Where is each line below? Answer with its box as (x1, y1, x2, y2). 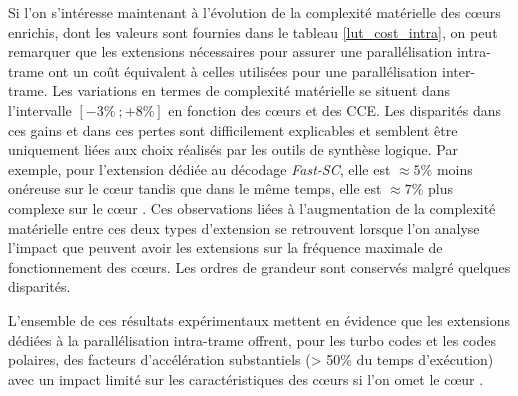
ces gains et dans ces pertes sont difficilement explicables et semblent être (8, 119, 458, 140)
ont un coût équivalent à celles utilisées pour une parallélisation (48, 60, 438, 81)
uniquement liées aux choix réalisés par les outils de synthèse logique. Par (8, 139, 458, 160)
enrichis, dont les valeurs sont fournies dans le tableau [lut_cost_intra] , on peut (8, 21, 498, 42)
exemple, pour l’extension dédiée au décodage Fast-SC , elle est (8, 158, 391, 179)
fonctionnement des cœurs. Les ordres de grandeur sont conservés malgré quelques (8, 256, 511, 277)
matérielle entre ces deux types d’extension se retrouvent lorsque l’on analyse (8, 217, 480, 238)
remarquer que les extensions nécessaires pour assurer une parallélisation (8, 41, 453, 62)
